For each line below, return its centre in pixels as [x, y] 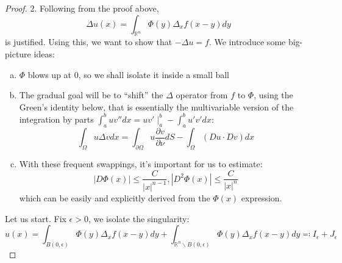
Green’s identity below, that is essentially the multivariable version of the [156, 106]
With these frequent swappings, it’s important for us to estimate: [141, 163]
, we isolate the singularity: [139, 218]
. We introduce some [247, 42]
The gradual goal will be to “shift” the [91, 95]
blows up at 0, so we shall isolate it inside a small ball [129, 74]
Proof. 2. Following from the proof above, [82, 8]
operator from [202, 95]
